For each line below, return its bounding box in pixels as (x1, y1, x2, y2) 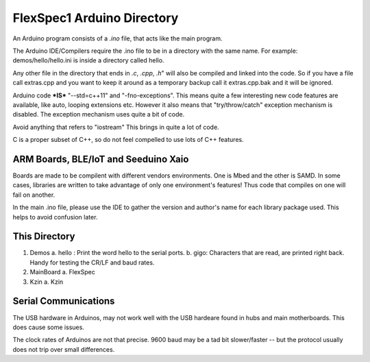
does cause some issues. (12, 323, 85, 331)
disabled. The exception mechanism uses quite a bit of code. (12, 110, 185, 119)
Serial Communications (12, 295, 115, 307)
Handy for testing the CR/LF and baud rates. (29, 258, 155, 267)
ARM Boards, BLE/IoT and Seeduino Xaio (12, 153, 189, 165)
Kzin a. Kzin (29, 278, 64, 286)
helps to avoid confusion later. (12, 213, 98, 221)
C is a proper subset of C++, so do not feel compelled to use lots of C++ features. (12, 136, 244, 144)
